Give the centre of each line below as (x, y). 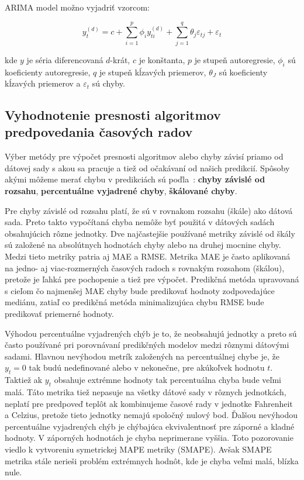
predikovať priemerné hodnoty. (59, 314)
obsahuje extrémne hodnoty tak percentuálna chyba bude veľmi (167, 380)
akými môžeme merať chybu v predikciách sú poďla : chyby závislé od (135, 179)
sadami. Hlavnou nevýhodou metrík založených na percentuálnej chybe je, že (142, 356)
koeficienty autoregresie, (48, 72)
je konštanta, (162, 59)
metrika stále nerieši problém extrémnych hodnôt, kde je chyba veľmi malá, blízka (152, 460)
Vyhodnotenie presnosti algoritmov (113, 115)
